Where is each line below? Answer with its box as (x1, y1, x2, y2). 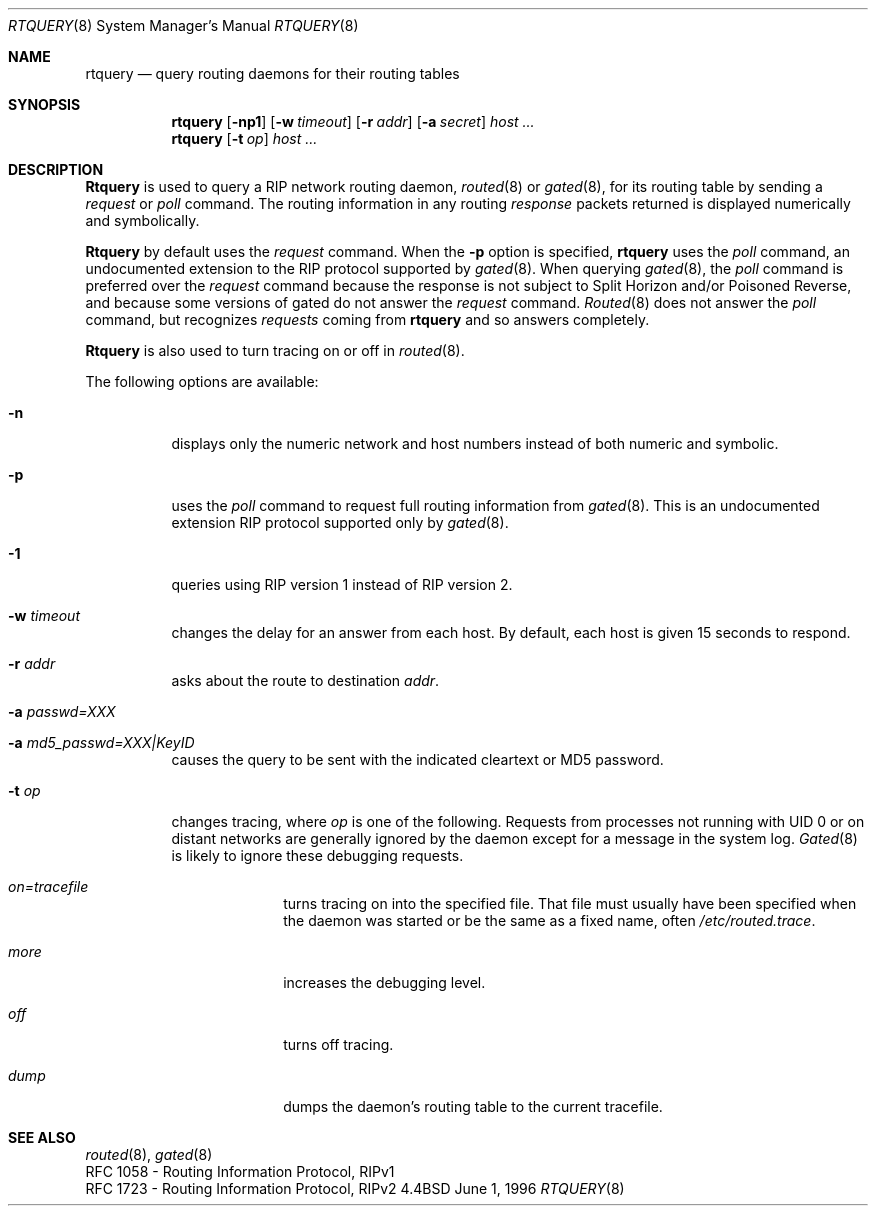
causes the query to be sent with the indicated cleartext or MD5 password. (171, 751, 664, 768)
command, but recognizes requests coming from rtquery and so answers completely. (85, 311, 650, 328)
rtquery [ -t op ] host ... (171, 130, 318, 147)
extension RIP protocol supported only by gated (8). (171, 514, 509, 531)
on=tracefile (8, 878, 89, 895)
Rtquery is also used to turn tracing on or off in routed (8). (85, 342, 465, 359)
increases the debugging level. (283, 974, 486, 991)
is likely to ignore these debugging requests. (171, 847, 464, 864)
